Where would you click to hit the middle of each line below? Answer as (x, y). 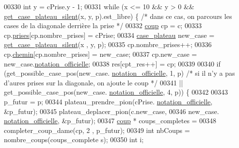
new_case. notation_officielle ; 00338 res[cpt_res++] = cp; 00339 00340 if (112, 63)
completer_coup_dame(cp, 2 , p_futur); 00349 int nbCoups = (97, 130)
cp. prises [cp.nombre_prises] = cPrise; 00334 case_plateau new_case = (109, 35)
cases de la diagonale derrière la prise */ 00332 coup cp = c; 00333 (103, 25)
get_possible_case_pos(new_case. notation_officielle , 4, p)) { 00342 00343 (116, 92)
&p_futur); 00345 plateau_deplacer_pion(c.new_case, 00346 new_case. (112, 111)
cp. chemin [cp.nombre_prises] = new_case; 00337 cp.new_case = (101, 54)
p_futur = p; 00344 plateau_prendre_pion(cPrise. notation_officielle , (108, 101)
